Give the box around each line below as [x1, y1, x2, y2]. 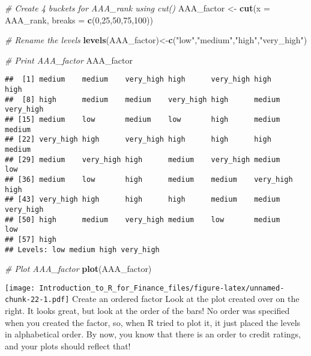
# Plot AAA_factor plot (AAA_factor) [5, 262, 152, 275]
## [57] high [5, 235, 56, 244]
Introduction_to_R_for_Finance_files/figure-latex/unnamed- [39, 283, 285, 292]
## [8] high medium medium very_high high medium [5, 95, 280, 104]
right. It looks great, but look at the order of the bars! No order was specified [5, 304, 290, 317]
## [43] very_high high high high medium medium [5, 195, 280, 204]
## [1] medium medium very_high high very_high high [5, 75, 271, 84]
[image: [5, 283, 35, 292]
